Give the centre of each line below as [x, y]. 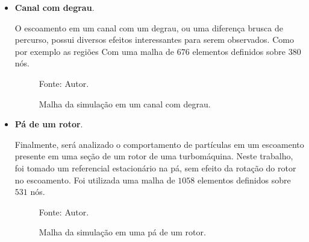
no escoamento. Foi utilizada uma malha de [95, 180]
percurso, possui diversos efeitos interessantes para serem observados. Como [154, 40]
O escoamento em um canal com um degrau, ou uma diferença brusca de [149, 27]
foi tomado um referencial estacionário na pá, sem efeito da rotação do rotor [155, 167]
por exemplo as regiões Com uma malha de [95, 51]
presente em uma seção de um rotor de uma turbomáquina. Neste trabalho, [154, 156]
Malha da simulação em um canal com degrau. [125, 103]
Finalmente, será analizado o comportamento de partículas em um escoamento [159, 144]
